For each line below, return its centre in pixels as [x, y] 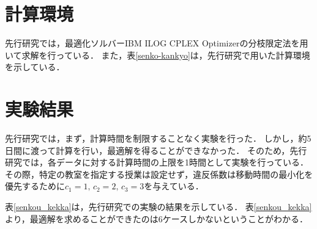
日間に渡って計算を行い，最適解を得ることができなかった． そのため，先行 [156, 150]
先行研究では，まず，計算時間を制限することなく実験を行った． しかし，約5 [158, 138]
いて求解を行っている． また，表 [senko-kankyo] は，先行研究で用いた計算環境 [158, 55]
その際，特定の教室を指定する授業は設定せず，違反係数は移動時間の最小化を [159, 174]
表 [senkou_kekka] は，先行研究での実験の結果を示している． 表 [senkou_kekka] [158, 206]
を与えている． [174, 186]
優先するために [35, 186]
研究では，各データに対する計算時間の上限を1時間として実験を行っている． [157, 162]
